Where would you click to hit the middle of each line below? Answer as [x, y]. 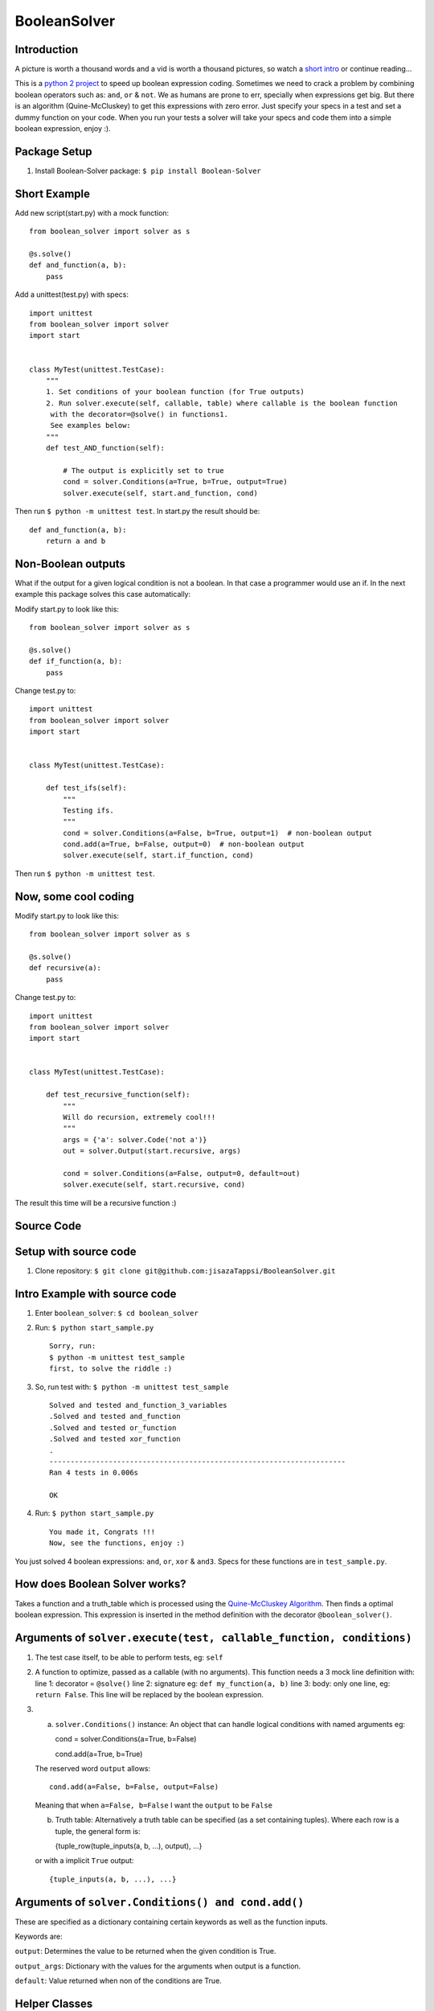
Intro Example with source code [96, 1294]
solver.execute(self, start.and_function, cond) [161, 493]
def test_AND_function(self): [105, 448]
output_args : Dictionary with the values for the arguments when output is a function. [158, 1966]
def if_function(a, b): [76, 661]
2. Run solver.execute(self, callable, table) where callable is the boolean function [221, 403]
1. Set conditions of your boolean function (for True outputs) [175, 392]
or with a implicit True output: [84, 1861]
